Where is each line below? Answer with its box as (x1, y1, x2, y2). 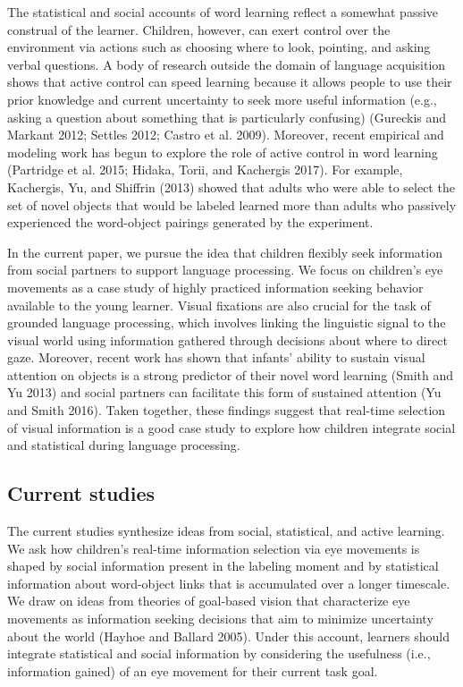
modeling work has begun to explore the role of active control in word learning (7, 142, 438, 161)
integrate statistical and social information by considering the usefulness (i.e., (7, 644, 431, 663)
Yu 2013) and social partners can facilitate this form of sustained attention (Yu (7, 383, 442, 402)
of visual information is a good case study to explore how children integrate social (7, 418, 456, 437)
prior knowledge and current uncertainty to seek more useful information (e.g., (7, 89, 437, 108)
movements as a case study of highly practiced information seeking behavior (7, 277, 424, 296)
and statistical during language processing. (7, 436, 240, 454)
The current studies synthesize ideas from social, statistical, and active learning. (7, 522, 445, 540)
